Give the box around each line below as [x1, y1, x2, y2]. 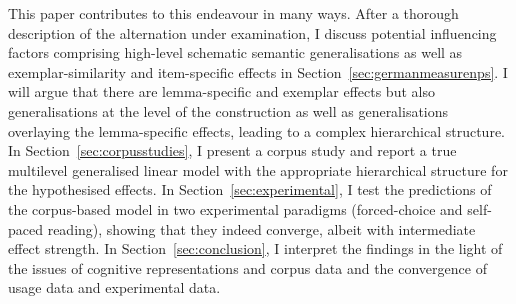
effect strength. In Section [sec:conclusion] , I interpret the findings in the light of [8, 238, 503, 259]
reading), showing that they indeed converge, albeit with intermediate [47, 218, 476, 239]
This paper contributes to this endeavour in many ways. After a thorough [8, 3, 459, 23]
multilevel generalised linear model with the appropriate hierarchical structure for [8, 159, 508, 180]
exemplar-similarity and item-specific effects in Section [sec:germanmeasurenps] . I [8, 61, 508, 82]
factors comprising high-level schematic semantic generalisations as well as [8, 42, 463, 63]
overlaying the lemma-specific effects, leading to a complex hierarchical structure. [8, 120, 505, 141]
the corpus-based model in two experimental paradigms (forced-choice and [8, 198, 463, 219]
